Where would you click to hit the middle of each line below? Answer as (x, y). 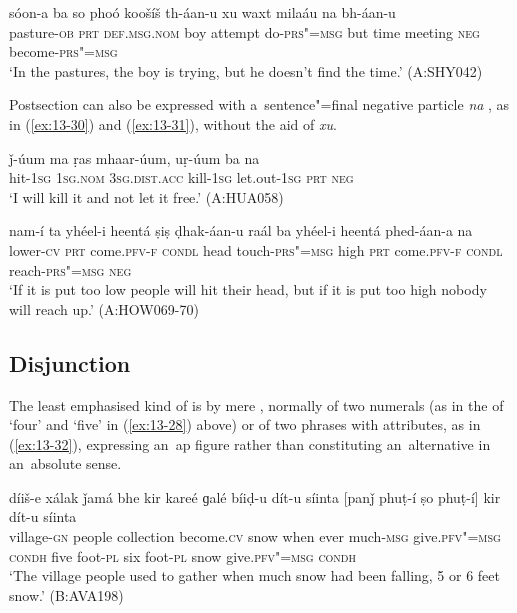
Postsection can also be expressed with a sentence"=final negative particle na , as (259, 104)
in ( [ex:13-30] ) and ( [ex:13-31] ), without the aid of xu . (173, 123)
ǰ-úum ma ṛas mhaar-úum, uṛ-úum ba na (134, 157)
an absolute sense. (65, 463)
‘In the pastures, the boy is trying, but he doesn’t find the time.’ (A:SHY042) (246, 70)
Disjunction (70, 362)
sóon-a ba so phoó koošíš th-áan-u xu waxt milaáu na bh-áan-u (202, 12)
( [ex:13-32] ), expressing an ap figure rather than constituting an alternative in (250, 443)
